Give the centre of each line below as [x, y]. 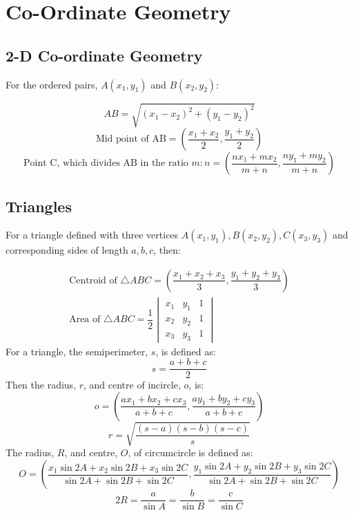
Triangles [39, 206]
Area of [85, 320]
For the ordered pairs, [52, 84]
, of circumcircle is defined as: [190, 452]
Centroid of [93, 280]
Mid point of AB [131, 139]
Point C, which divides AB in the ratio [106, 163]
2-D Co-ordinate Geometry [104, 55]
